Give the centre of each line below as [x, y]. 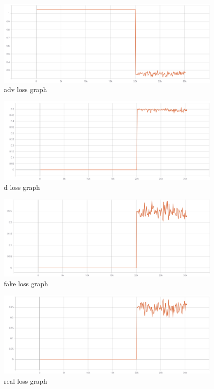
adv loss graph [26, 89]
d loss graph [22, 187]
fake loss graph [26, 283]
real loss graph [26, 380]
